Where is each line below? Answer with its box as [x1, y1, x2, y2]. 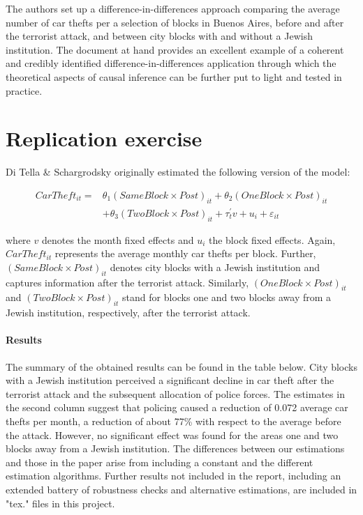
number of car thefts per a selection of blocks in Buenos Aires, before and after [6, 15, 344, 29]
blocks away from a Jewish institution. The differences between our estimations [6, 441, 345, 456]
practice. [6, 83, 43, 98]
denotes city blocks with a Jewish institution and [110, 259, 320, 274]
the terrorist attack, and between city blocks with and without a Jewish [6, 29, 313, 43]
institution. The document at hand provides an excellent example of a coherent [6, 42, 344, 56]
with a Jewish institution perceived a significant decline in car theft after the [6, 373, 334, 387]
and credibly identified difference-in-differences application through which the [6, 56, 336, 70]
